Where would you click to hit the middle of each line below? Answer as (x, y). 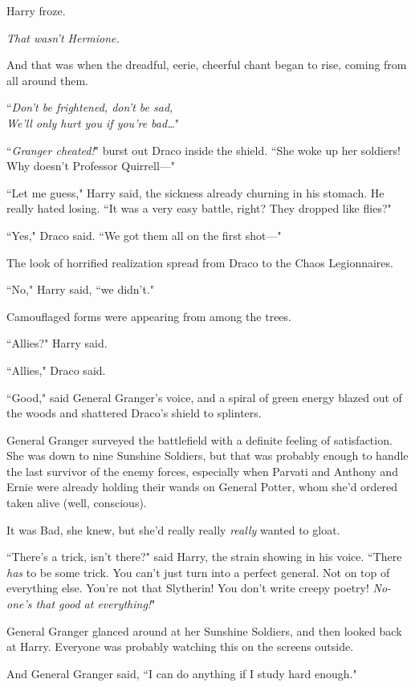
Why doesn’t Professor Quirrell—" (91, 166)
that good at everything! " (96, 604)
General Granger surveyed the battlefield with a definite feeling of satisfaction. (199, 439)
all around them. (47, 80)
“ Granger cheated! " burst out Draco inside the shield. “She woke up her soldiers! (204, 150)
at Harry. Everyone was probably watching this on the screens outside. (180, 646)
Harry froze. (36, 10)
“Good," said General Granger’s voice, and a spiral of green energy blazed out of (204, 397)
